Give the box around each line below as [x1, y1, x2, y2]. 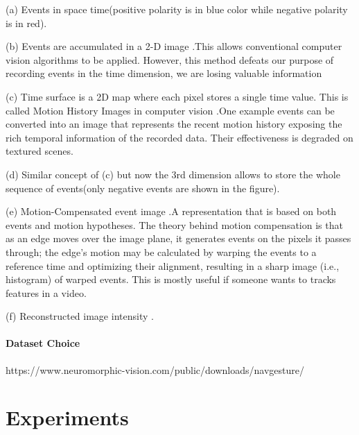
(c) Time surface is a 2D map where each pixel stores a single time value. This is [6, 89, 349, 103]
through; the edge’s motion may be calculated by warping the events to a [6, 244, 317, 259]
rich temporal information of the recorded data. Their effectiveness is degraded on [6, 130, 353, 144]
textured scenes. [6, 144, 73, 158]
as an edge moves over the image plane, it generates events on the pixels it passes [6, 231, 351, 246]
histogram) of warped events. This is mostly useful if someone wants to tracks [6, 272, 336, 287]
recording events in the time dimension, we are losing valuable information [6, 66, 322, 80]
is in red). [6, 15, 47, 30]
